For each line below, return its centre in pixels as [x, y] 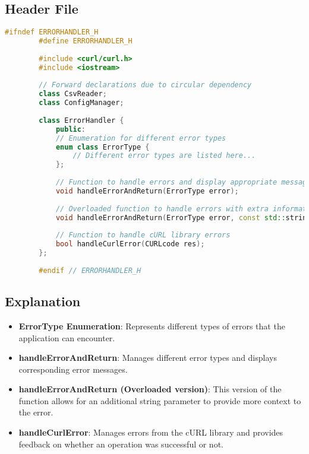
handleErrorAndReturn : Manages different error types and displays [148, 358]
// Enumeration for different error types [141, 138]
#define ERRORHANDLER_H [86, 41]
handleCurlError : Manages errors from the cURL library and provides [151, 432]
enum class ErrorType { [103, 147]
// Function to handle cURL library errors [143, 235]
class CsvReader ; [73, 94]
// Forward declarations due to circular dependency [145, 85]
